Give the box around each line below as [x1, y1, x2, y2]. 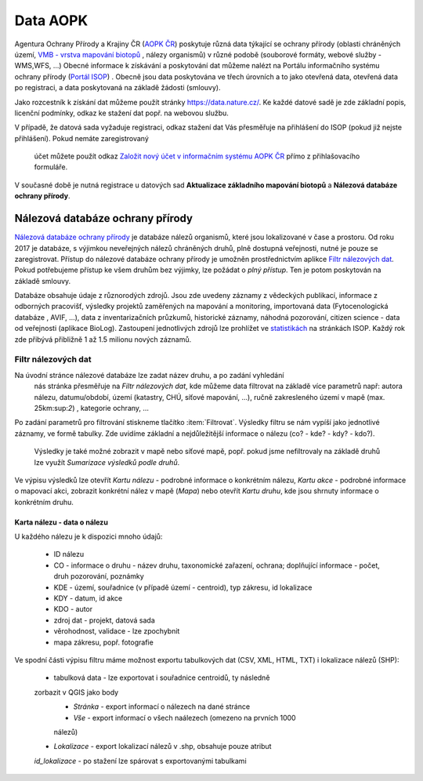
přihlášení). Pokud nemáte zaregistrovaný [14, 133, 149, 143]
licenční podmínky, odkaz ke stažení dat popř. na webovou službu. [14, 108, 229, 118]
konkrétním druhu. [14, 497, 74, 507]
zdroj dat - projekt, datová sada [53, 616, 156, 625]
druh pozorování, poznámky [53, 572, 144, 581]
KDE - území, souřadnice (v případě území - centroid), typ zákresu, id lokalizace [53, 583, 313, 592]
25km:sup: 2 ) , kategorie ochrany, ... [34, 403, 149, 412]
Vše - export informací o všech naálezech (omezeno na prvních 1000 [73, 713, 297, 722]
